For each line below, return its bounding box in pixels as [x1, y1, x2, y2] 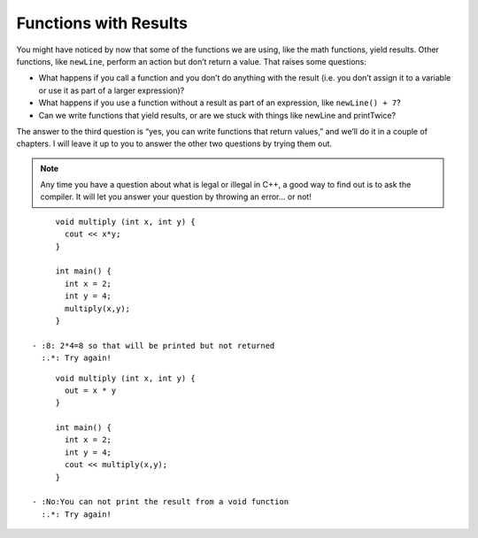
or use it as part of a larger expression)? [38, 85, 185, 96]
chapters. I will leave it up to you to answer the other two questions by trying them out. [16, 138, 332, 150]
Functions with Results [16, 13, 188, 33]
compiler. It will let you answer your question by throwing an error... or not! [40, 191, 312, 203]
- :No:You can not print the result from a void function [32, 496, 289, 507]
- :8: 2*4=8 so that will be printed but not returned [32, 341, 275, 350]
